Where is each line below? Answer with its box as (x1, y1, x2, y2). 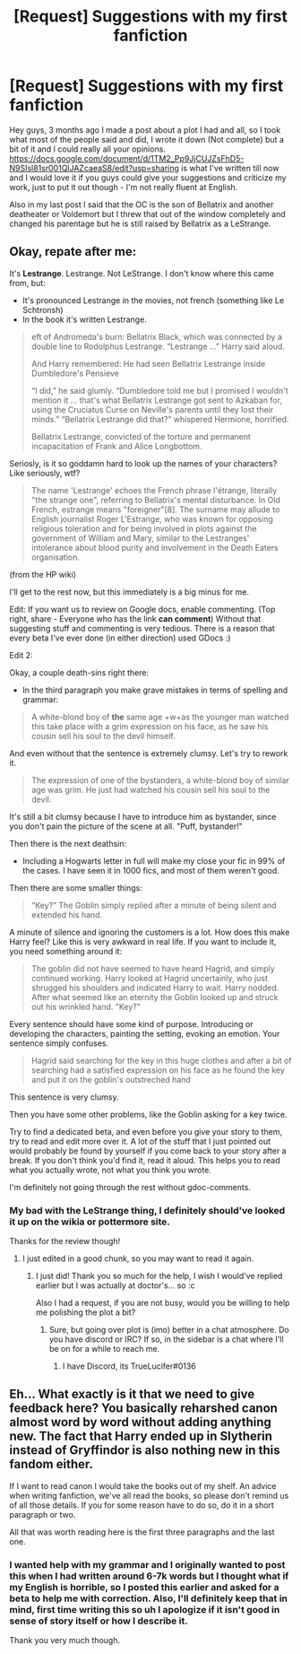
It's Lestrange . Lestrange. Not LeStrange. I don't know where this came (9, 267, 275, 279)
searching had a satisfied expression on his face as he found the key (30, 1065, 285, 1075)
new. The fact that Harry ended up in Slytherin (9, 1429, 273, 1444)
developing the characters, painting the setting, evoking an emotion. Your (9, 1028, 280, 1039)
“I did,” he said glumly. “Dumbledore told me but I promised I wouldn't (30, 385, 288, 396)
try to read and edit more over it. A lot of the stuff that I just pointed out (9, 1136, 271, 1146)
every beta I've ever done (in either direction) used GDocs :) (9, 632, 231, 643)
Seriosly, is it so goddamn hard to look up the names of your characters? (9, 457, 278, 468)
